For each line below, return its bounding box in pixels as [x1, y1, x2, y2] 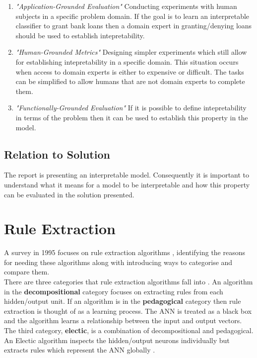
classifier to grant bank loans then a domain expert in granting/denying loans [15, 20, 252, 31]
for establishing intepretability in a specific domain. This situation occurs [15, 56, 239, 67]
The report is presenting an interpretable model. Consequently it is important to [4, 170, 250, 180]
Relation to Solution [4, 146, 110, 162]
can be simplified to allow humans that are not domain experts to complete [15, 76, 245, 87]
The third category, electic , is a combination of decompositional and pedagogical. [4, 325, 254, 335]
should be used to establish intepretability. [15, 30, 145, 40]
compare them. [4, 267, 50, 277]
